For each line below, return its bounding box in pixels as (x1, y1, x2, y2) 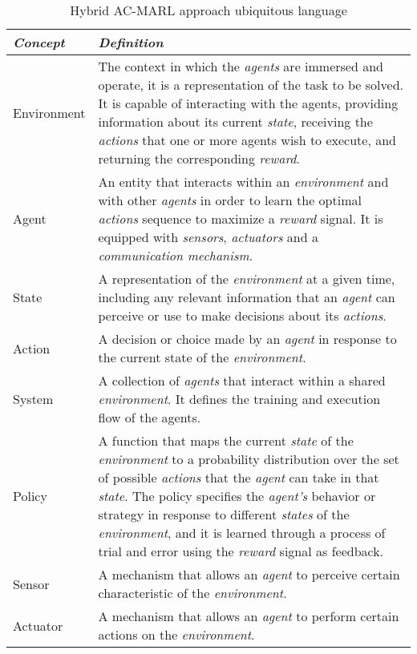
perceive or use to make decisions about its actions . (98, 306, 387, 325)
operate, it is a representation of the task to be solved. (98, 75, 403, 94)
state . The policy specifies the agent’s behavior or (98, 486, 376, 505)
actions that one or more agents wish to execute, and (98, 131, 397, 149)
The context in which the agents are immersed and (98, 57, 383, 75)
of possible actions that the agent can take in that (98, 468, 379, 486)
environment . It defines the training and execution (98, 390, 381, 408)
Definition (98, 33, 164, 51)
